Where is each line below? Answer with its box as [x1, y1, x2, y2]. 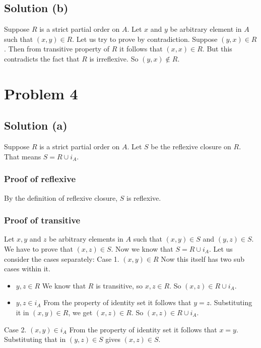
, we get [68, 307, 93, 317]
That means [4, 151, 41, 161]
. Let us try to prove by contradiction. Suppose [72, 33, 218, 44]
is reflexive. [126, 192, 161, 203]
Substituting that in [4, 334, 66, 344]
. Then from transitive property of [4, 43, 110, 54]
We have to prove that [4, 243, 73, 254]
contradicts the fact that [4, 53, 80, 64]
